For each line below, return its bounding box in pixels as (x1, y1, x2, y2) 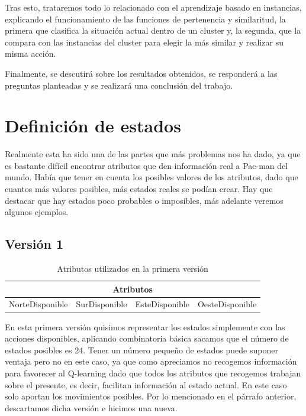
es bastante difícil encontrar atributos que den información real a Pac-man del (5, 159, 288, 171)
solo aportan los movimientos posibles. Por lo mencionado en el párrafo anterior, (5, 390, 297, 402)
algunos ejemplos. (5, 206, 69, 218)
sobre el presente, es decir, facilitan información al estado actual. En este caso (5, 378, 287, 391)
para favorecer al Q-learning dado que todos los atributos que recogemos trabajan (5, 366, 301, 379)
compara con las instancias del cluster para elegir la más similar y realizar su (5, 35, 284, 48)
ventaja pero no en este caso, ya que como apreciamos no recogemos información (5, 355, 297, 368)
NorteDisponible (9, 298, 68, 310)
